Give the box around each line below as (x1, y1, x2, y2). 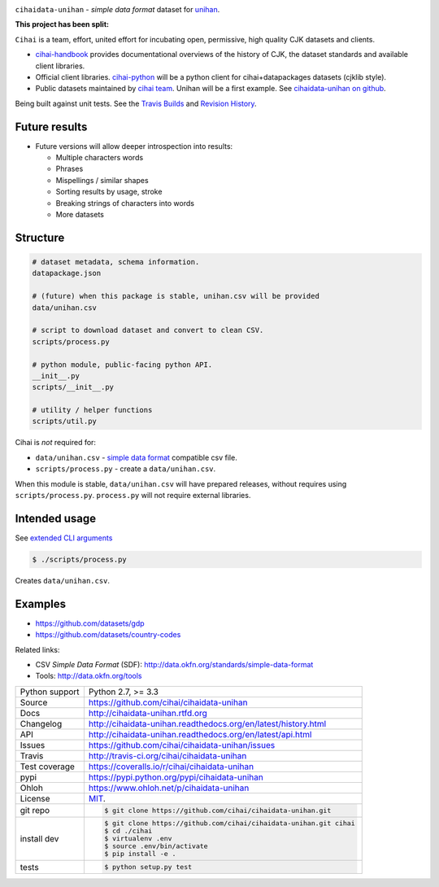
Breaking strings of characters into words (55, 198, 195, 208)
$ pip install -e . (104, 850, 176, 859)
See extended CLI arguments (15, 533, 113, 543)
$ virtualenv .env (104, 834, 172, 843)
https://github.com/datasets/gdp (35, 618, 146, 628)
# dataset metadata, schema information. (32, 257, 200, 266)
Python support (20, 686, 80, 697)
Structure (15, 230, 65, 244)
